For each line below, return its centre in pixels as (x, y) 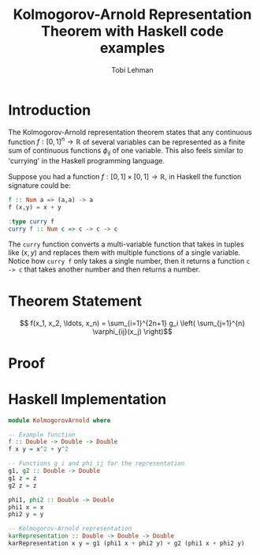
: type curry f (32, 221)
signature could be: (39, 186)
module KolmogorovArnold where (59, 420)
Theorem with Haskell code (132, 31)
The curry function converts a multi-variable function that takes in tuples (126, 244)
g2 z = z (22, 486)
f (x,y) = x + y (35, 208)
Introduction (50, 110)
